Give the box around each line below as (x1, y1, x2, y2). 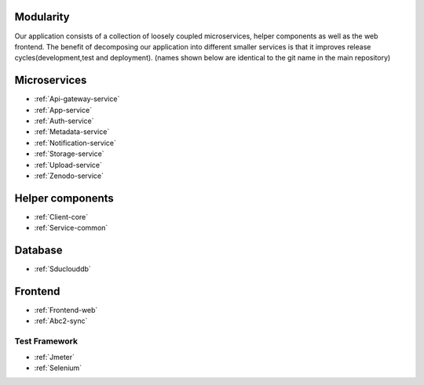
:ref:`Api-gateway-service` (34, 94, 120, 104)
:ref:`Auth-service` (34, 116, 94, 125)
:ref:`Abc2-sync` (34, 316, 88, 325)
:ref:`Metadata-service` (34, 127, 110, 136)
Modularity (14, 10, 70, 24)
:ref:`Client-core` (34, 212, 89, 221)
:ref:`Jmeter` (34, 352, 75, 361)
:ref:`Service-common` (34, 223, 108, 233)
